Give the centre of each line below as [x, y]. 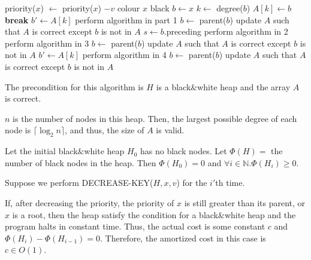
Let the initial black [41, 151]
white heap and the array [244, 86]
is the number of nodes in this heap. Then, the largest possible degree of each [155, 118]
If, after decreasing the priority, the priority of [90, 202]
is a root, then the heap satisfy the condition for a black [115, 214]
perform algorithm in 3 [47, 43]
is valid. [170, 130]
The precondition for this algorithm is [74, 86]
